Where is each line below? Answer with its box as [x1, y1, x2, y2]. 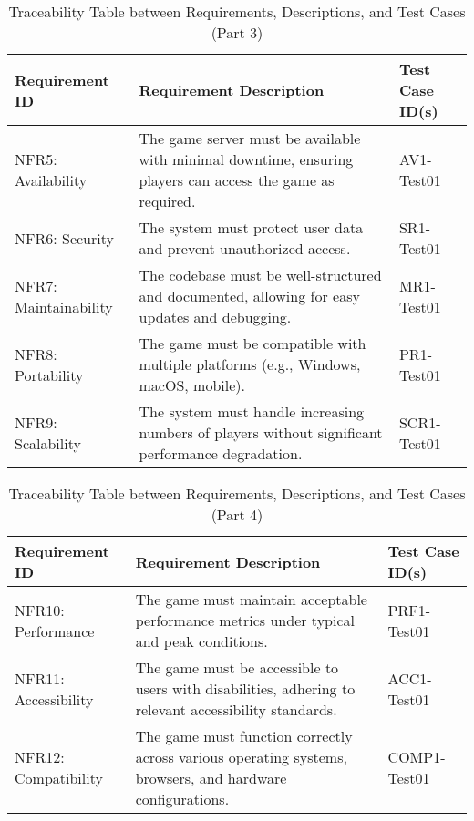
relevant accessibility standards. [135, 699, 337, 720]
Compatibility [15, 767, 103, 788]
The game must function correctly [135, 725, 353, 746]
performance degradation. [139, 443, 303, 464]
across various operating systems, [135, 746, 347, 767]
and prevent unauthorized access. [139, 238, 351, 259]
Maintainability [15, 295, 113, 317]
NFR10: [15, 599, 65, 621]
